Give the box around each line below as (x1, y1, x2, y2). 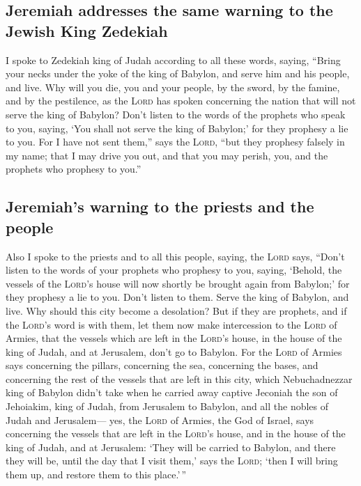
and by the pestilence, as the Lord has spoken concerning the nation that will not (6, 93, 356, 108)
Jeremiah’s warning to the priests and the (6, 196, 314, 217)
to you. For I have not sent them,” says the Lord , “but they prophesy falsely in (6, 134, 345, 149)
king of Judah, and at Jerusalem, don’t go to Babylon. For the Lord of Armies (6, 344, 342, 359)
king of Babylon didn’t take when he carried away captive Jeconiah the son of (6, 385, 338, 400)
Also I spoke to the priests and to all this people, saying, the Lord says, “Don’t (6, 249, 345, 263)
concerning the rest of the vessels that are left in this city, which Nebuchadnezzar (6, 371, 353, 386)
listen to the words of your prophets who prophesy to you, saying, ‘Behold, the (6, 262, 342, 277)
